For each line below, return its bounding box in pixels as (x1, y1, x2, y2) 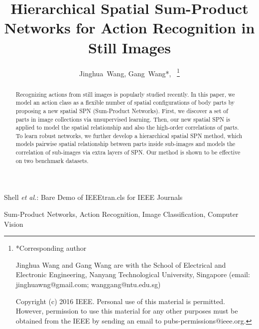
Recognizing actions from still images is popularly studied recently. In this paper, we (15, 90, 235, 98)
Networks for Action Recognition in (4, 17, 255, 38)
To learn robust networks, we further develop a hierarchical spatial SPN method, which (15, 131, 243, 140)
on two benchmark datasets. (15, 156, 89, 164)
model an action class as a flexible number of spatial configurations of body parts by (15, 98, 235, 107)
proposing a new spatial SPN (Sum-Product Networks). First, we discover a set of (15, 106, 228, 115)
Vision (4, 218, 23, 229)
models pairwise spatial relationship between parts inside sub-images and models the (15, 140, 236, 148)
